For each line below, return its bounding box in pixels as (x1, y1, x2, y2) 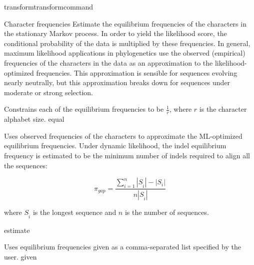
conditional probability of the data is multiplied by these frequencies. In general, (4, 38, 250, 48)
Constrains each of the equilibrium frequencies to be (4, 104, 164, 114)
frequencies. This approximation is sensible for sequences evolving (36, 67, 237, 78)
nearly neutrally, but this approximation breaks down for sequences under (4, 77, 230, 88)
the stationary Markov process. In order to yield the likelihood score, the (4, 28, 227, 39)
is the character (199, 104, 247, 114)
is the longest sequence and (32, 207, 116, 217)
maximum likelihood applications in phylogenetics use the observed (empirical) (4, 48, 245, 58)
